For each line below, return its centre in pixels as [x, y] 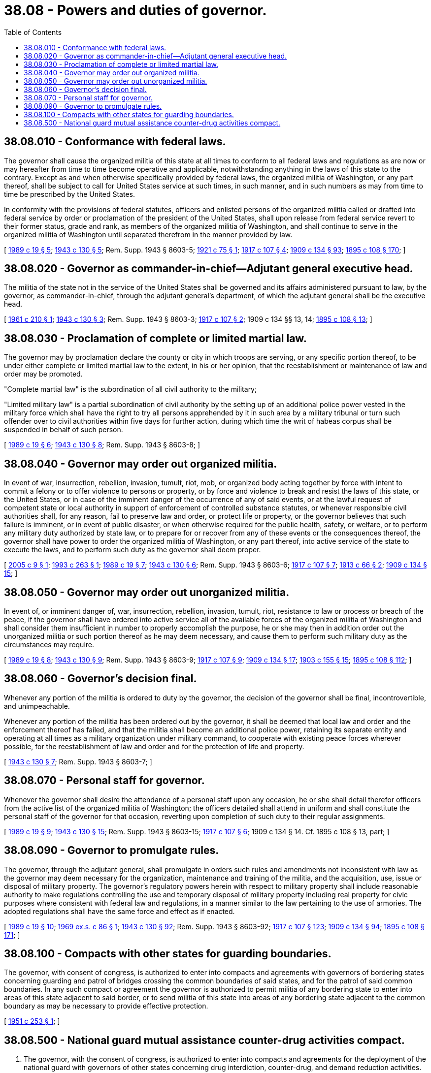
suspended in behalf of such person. [64, 430]
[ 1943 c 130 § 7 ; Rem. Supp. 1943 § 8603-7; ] [78, 761]
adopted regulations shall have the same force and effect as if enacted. [119, 911]
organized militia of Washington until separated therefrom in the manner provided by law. [148, 234]
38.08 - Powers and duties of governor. [135, 10]
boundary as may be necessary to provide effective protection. [106, 1006]
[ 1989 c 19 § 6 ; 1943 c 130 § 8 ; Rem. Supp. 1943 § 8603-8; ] [102, 445]
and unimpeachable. [37, 706]
